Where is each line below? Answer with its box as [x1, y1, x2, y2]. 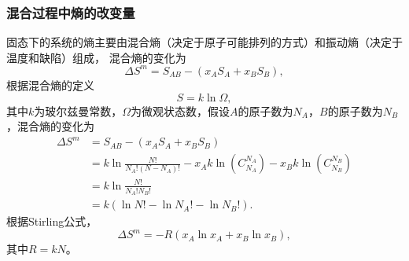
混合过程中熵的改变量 [6, 2, 135, 22]
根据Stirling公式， [6, 213, 98, 230]
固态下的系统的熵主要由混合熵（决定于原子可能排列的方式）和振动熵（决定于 [6, 34, 403, 50]
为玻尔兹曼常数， [34, 102, 123, 119]
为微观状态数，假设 [131, 102, 230, 119]
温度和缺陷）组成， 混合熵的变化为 [6, 49, 186, 65]
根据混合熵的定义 [6, 76, 94, 93]
